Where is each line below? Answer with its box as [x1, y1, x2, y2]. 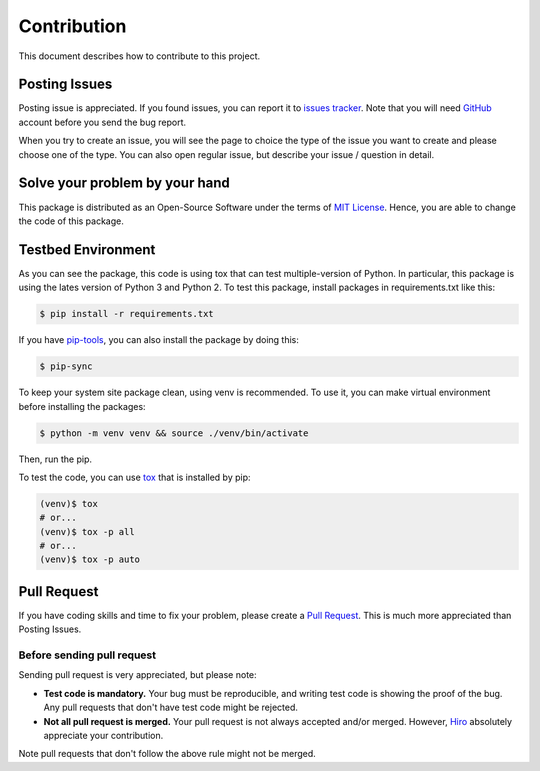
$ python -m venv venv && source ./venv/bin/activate [39, 427, 309, 439]
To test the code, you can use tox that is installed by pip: [18, 471, 251, 483]
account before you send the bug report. [18, 116, 187, 128]
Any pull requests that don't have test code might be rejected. [43, 701, 299, 714]
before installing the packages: [18, 400, 146, 412]
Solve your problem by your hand [18, 175, 230, 192]
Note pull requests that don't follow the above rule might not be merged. [18, 748, 317, 760]
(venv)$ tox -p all [39, 526, 135, 537]
